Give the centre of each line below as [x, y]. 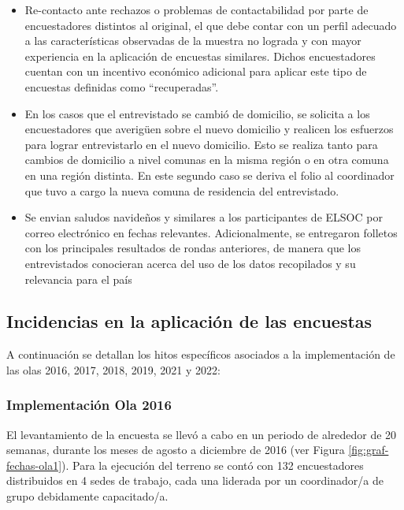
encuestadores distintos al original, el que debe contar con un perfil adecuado [211, 25]
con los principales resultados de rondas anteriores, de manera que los [193, 248]
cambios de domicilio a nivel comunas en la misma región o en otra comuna [207, 160]
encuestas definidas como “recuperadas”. [122, 86]
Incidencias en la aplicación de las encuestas [189, 321]
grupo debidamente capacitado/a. [87, 496]
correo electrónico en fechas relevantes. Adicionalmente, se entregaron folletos [211, 232]
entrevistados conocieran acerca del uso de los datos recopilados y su [190, 263]
